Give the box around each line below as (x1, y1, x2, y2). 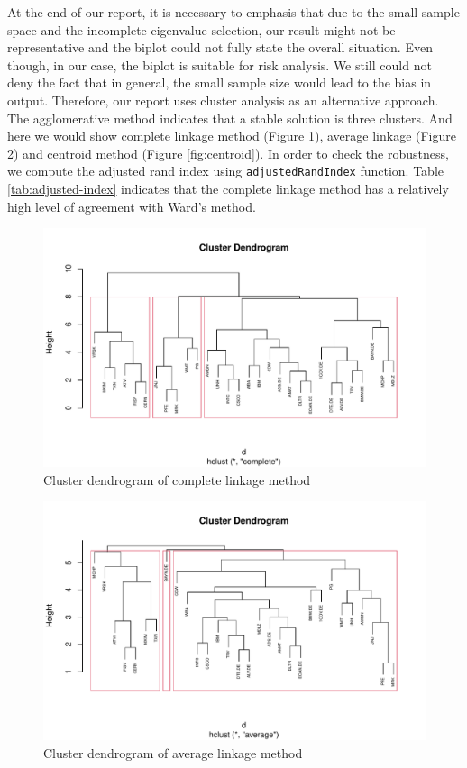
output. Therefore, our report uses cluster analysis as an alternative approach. (7, 90, 439, 109)
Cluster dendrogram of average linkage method (43, 743, 303, 762)
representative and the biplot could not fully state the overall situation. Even (7, 38, 433, 57)
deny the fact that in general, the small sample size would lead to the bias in (7, 73, 432, 92)
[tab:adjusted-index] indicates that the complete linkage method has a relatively (7, 179, 449, 197)
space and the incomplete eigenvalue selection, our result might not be (7, 20, 396, 39)
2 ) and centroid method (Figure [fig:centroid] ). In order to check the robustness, (7, 143, 449, 162)
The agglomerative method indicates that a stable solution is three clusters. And (7, 108, 453, 127)
